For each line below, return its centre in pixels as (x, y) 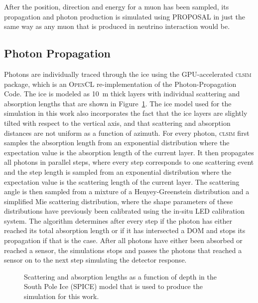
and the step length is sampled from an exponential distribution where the (118, 171)
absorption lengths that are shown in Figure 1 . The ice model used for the (118, 103)
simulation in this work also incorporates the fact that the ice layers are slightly (126, 113)
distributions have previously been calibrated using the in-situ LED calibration (125, 211)
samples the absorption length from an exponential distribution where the (117, 143)
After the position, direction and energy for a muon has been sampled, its (117, 6)
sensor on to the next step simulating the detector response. (95, 260)
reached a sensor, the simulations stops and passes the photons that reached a (123, 250)
